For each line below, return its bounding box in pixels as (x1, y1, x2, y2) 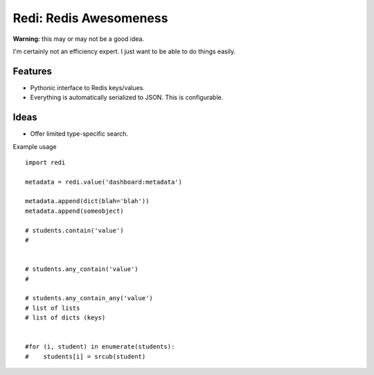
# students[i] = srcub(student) (25, 352, 146, 360)
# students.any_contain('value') (25, 265, 139, 273)
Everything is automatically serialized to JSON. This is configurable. (30, 94, 224, 102)
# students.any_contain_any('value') (25, 295, 154, 302)
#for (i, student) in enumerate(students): (25, 343, 175, 351)
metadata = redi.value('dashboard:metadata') (25, 177, 183, 186)
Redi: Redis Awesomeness (12, 10, 168, 26)
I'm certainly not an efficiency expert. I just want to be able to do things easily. (12, 47, 236, 55)
